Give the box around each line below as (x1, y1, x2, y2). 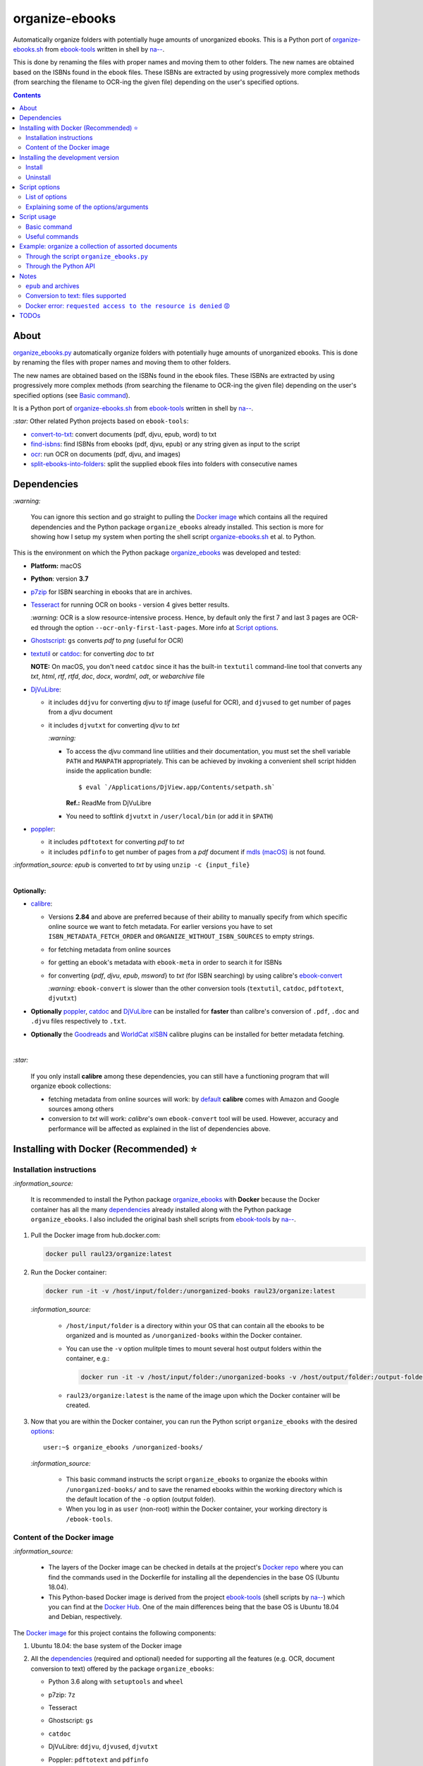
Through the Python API (25, 262, 95, 271)
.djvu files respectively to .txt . (30, 1017, 127, 1026)
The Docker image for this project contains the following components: (13, 1628, 216, 1637)
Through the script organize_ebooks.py (25, 251, 148, 261)
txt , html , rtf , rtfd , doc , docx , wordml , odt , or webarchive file (30, 672, 205, 681)
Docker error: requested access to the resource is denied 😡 (25, 301, 231, 310)
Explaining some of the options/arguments (25, 202, 149, 211)
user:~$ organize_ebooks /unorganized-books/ (43, 1443, 204, 1452)
